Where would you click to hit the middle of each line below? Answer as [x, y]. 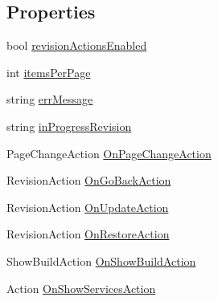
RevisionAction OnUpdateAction [88, 207]
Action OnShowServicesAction [81, 288]
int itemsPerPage [49, 72]
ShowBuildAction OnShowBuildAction [101, 260]
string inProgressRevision [69, 126]
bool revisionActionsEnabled [77, 45]
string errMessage [50, 99]
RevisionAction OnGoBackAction [89, 180]
